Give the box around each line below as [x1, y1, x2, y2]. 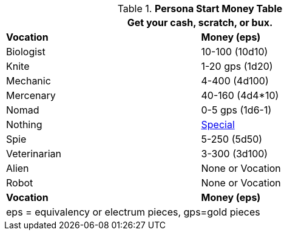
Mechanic [6, 75, 51, 87]
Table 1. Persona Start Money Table [117, 2, 283, 15]
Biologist [6, 46, 46, 58]
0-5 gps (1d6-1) [201, 104, 272, 116]
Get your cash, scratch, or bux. [127, 16, 273, 29]
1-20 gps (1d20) [201, 60, 273, 72]
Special [201, 118, 235, 131]
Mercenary [6, 89, 56, 101]
